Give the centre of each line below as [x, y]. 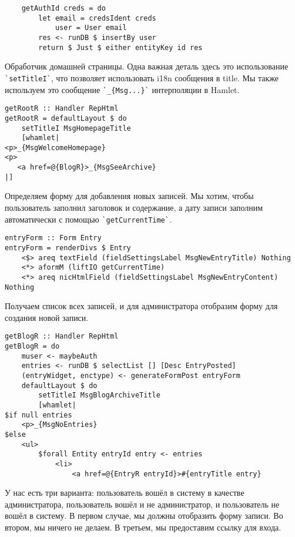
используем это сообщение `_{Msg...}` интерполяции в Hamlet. [122, 89]
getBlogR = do [32, 347]
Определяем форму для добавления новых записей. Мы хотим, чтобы [129, 196]
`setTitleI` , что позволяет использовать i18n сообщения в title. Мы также [142, 77]
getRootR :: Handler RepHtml [62, 109]
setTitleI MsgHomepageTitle [76, 128]
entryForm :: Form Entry [53, 238]
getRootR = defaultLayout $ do [66, 118]
